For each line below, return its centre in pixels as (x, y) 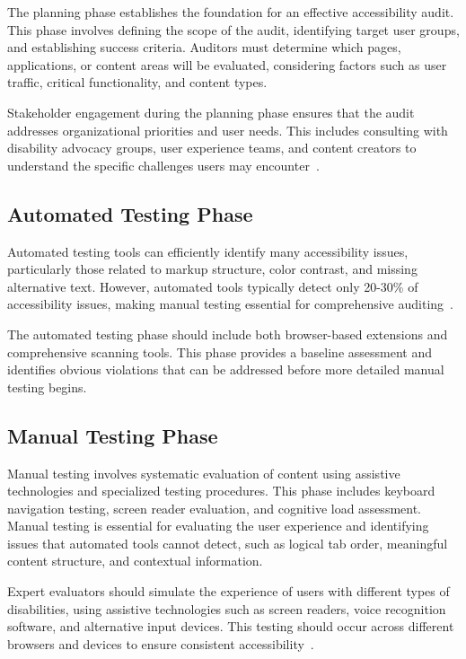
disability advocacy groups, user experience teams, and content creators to (212, 148)
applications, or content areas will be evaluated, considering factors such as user (227, 64)
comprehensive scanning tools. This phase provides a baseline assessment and (220, 351)
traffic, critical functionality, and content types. (137, 82)
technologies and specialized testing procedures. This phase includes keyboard (221, 491)
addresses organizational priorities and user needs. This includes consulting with (228, 130)
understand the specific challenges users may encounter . (163, 165)
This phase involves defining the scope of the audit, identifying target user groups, (233, 29)
